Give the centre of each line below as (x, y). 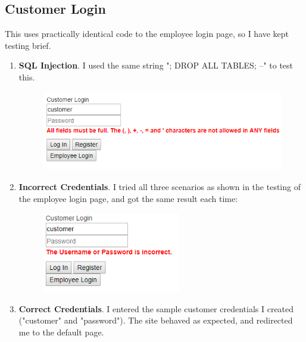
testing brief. (28, 45)
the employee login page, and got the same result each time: (128, 199)
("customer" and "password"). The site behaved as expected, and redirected (156, 320)
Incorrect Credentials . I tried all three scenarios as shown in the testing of (160, 187)
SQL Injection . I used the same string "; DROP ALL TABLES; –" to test (156, 65)
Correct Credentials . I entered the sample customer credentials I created (156, 308)
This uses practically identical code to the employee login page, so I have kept (147, 34)
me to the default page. (61, 332)
